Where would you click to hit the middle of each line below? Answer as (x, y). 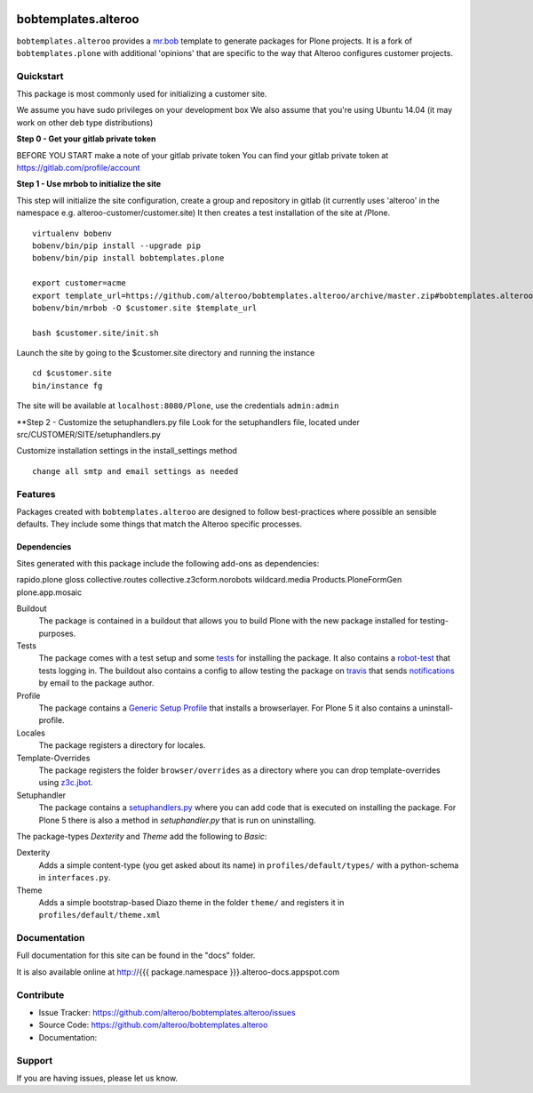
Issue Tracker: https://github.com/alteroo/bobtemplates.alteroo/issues (167, 1012)
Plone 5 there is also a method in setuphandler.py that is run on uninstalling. (177, 820)
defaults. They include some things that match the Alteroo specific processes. (159, 524)
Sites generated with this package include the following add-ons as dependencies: (168, 563)
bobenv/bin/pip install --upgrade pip (117, 245)
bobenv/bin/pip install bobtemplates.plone (128, 258)
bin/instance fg (68, 386)
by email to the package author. (96, 683)
